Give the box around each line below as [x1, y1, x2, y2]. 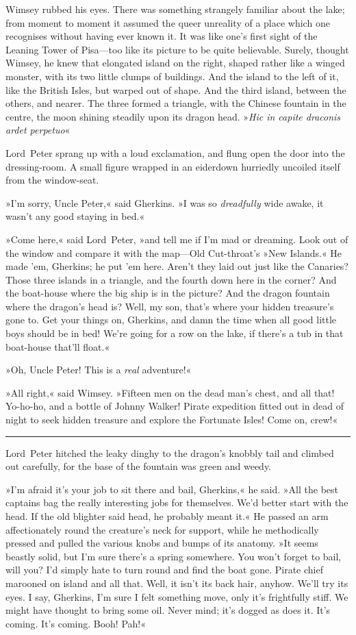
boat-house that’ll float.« [5, 339, 110, 353]
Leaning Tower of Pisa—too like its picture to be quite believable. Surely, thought [5, 42, 349, 56]
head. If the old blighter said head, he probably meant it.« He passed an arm [5, 509, 329, 523]
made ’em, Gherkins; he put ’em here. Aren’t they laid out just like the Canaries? [5, 259, 348, 273]
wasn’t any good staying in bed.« [5, 209, 145, 223]
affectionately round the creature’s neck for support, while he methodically [5, 522, 319, 536]
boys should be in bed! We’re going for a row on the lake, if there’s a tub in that [5, 326, 344, 340]
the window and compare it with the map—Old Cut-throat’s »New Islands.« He [5, 245, 342, 260]
